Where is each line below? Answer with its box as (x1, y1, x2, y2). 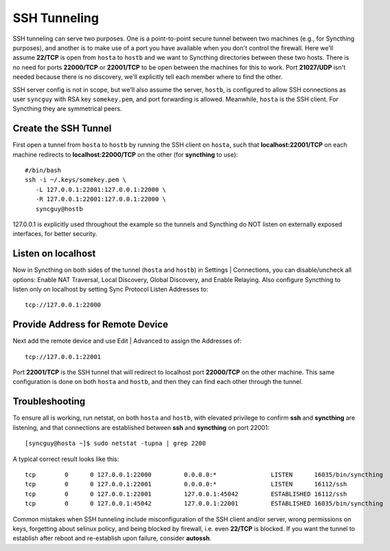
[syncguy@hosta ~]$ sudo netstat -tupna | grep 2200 (25, 440, 206, 447)
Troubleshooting (12, 396, 86, 407)
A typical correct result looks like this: (12, 455, 119, 463)
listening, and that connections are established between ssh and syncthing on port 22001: (12, 423, 270, 431)
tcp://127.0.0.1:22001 (25, 353, 102, 360)
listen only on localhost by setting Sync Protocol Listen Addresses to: (12, 285, 209, 293)
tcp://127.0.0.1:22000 (25, 301, 102, 309)
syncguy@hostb (35, 205, 83, 213)
